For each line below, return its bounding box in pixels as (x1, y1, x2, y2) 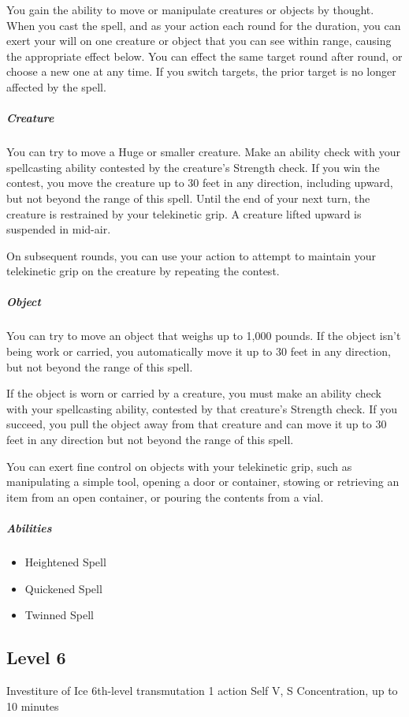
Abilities (6, 519, 52, 536)
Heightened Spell (24, 553, 106, 569)
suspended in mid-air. (6, 221, 111, 237)
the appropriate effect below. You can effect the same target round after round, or (6, 47, 403, 64)
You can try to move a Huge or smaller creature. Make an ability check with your (6, 144, 400, 160)
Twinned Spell (24, 607, 94, 623)
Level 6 (6, 645, 66, 670)
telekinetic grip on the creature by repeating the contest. (6, 263, 280, 279)
